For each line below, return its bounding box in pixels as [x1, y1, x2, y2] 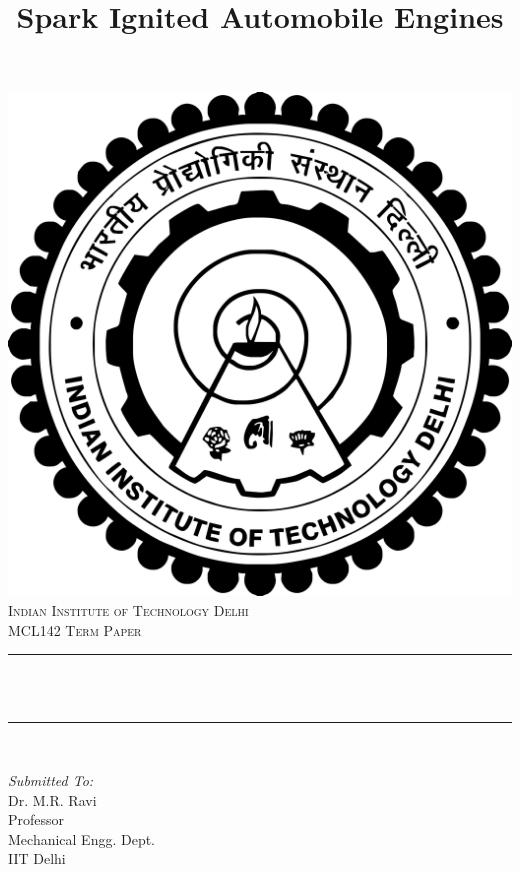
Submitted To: [8, 769, 94, 790]
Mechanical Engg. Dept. [8, 828, 156, 849]
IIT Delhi [8, 848, 66, 869]
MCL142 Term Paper [8, 619, 142, 640]
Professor [8, 809, 65, 830]
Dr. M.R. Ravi [8, 789, 97, 810]
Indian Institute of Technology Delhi [8, 599, 249, 620]
